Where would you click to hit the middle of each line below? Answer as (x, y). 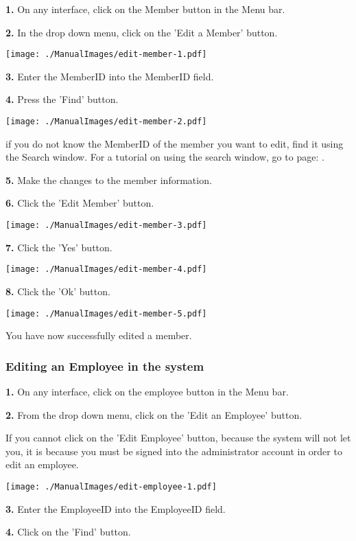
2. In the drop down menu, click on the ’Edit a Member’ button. (142, 32)
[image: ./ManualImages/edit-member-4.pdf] (106, 269)
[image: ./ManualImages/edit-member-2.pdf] (106, 122)
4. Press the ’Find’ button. (62, 99)
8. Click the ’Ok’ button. (58, 291)
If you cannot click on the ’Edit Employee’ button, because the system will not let (178, 438)
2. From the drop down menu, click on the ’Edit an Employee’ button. (154, 414)
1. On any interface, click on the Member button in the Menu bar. (145, 9)
